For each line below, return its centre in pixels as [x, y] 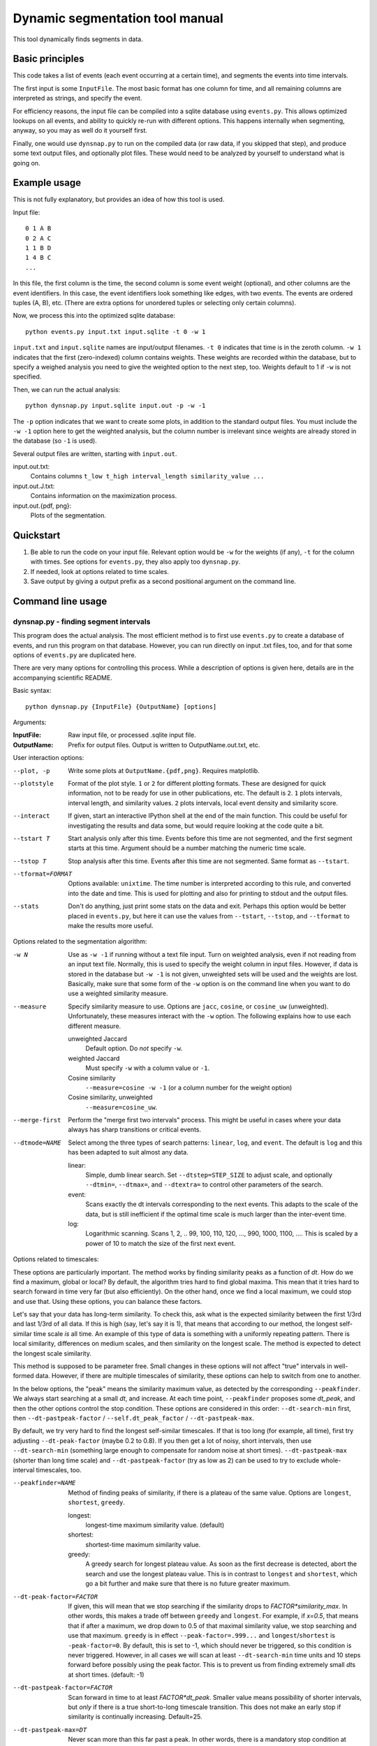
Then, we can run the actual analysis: [67, 389]
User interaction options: [49, 758]
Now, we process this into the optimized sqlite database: [94, 316]
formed [23, 1376]
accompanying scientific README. [63, 677]
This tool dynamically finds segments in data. [78, 39]
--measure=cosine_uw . [121, 1107]
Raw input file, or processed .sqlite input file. [132, 735]
